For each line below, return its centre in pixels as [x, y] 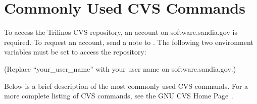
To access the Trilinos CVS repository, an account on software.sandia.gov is [121, 32]
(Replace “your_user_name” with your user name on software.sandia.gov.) [120, 68]
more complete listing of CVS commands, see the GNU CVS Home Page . [119, 96]
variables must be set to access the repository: [75, 52]
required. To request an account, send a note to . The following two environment [129, 42]
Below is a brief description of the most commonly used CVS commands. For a [126, 86]
